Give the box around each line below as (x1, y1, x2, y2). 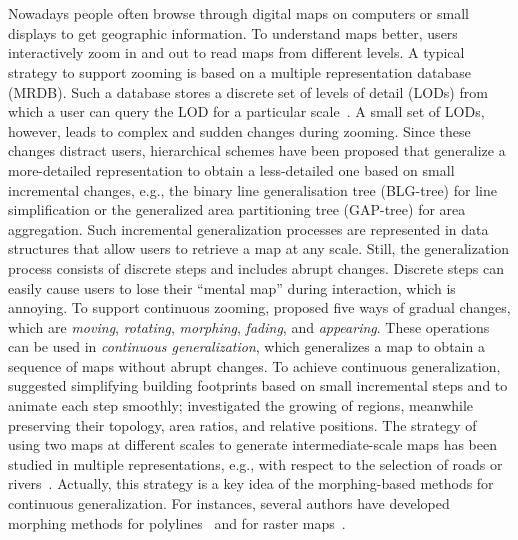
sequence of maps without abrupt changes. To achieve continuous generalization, (8, 355, 501, 376)
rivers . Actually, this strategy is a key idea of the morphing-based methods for (8, 473, 494, 494)
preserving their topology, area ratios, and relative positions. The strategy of (8, 414, 477, 435)
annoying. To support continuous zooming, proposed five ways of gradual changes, (8, 297, 511, 318)
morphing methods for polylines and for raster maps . (8, 512, 346, 533)
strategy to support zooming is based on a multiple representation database (8, 61, 472, 82)
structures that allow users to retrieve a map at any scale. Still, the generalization (8, 238, 510, 259)
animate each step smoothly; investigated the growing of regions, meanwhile (8, 395, 474, 416)
